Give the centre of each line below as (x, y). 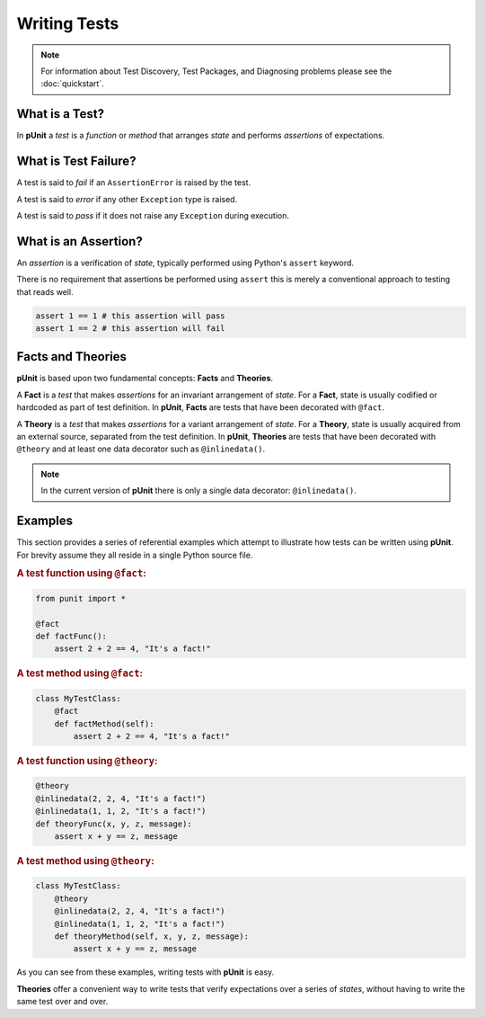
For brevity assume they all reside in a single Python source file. (135, 555)
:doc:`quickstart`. (72, 84)
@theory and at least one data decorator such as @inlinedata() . (141, 449)
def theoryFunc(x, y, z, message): (114, 824)
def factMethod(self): (104, 723)
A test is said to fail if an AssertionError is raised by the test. (134, 183)
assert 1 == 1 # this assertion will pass (130, 316)
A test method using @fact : (80, 674)
